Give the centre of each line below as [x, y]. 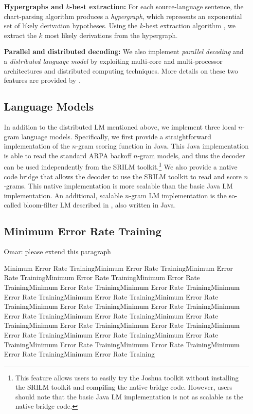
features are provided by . [42, 80]
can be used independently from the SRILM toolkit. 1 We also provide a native [121, 166]
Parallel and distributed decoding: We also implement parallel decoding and [124, 51]
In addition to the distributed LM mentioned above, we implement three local [120, 126]
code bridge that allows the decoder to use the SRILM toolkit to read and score [123, 176]
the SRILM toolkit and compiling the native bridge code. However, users [124, 387]
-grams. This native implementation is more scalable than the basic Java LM [118, 186]
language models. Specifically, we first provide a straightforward [116, 136]
